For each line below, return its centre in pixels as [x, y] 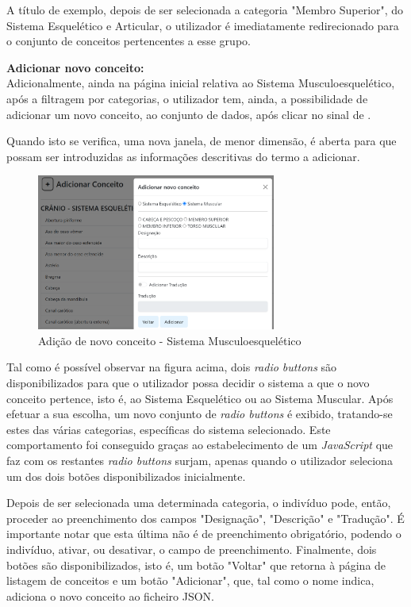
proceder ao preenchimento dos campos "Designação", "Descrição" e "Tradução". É [205, 518]
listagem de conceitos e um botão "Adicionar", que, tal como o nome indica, [190, 580]
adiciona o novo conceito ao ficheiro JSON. [110, 595]
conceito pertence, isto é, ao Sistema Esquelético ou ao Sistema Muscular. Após [200, 398]
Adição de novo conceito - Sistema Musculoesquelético [170, 340]
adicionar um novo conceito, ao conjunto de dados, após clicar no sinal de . [189, 114]
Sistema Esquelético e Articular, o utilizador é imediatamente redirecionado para [203, 25]
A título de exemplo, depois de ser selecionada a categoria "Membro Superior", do [205, 10]
